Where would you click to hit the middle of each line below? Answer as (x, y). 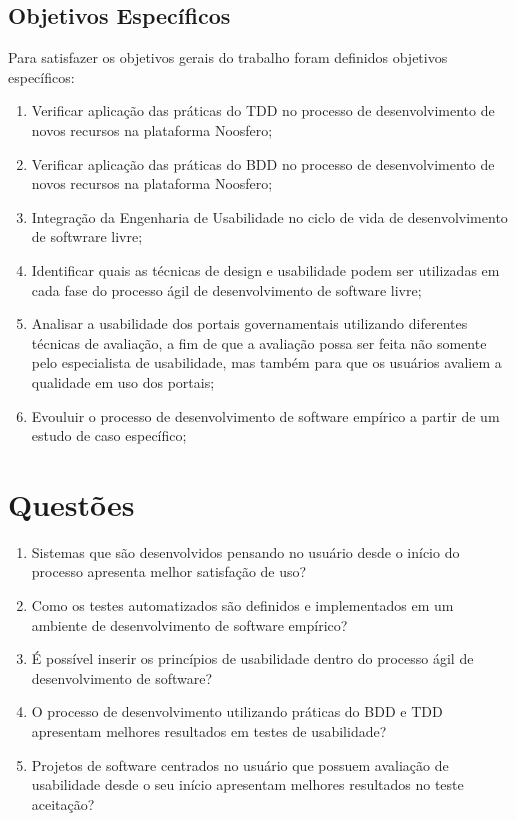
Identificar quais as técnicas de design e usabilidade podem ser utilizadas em (265, 269)
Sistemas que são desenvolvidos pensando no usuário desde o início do (245, 551)
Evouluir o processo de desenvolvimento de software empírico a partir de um (265, 415)
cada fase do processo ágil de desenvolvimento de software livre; (226, 289)
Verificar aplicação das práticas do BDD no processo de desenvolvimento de (263, 163)
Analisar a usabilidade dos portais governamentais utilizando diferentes (249, 323)
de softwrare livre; (87, 236)
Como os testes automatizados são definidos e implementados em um (242, 605)
